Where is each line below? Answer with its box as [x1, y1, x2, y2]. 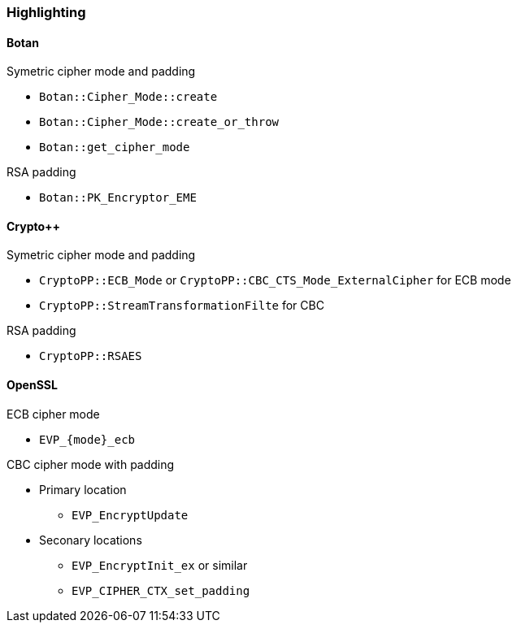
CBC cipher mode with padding [7, 457, 175, 471]
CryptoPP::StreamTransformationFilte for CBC [39, 298, 324, 313]
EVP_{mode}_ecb [39, 432, 136, 446]
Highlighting [7, 4, 86, 20]
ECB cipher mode [7, 406, 100, 421]
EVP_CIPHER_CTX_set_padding [72, 583, 250, 597]
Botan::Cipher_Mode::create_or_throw [39, 115, 280, 129]
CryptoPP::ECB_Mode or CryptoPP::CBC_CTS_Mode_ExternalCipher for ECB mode [39, 273, 511, 288]
